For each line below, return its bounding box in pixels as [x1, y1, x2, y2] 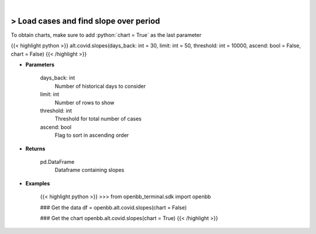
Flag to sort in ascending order [54, 132, 129, 139]
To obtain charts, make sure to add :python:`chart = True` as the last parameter [11, 31, 202, 38]
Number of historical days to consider [54, 82, 146, 90]
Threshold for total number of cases [54, 115, 142, 122]
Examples [25, 180, 50, 187]
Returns [25, 145, 46, 152]
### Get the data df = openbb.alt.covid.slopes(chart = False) [40, 204, 187, 211]
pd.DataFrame [40, 158, 75, 165]
